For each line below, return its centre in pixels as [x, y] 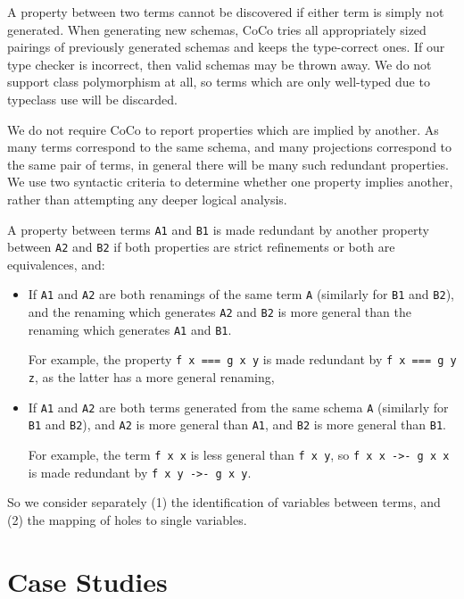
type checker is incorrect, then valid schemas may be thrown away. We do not [220, 64]
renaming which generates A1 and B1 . [130, 329]
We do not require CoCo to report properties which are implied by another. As [223, 129]
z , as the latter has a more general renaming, [151, 377]
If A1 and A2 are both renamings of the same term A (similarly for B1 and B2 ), [241, 294]
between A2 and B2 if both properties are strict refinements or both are [201, 247]
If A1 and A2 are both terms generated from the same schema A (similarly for [238, 407]
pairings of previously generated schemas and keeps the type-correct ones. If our [226, 47]
